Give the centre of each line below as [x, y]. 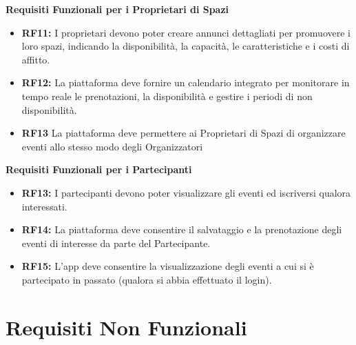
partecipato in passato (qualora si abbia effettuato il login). [147, 279]
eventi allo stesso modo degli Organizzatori [112, 146]
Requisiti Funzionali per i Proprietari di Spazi [117, 9]
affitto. [36, 59]
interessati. [44, 206]
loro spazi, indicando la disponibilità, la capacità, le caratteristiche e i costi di [186, 46]
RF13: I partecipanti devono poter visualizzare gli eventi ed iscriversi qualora [186, 192]
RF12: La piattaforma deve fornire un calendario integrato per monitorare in [186, 82]
